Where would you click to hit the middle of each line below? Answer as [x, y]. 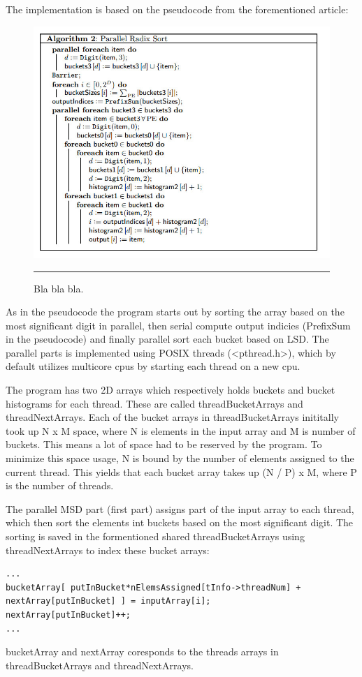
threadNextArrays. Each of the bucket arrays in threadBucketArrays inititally [172, 417]
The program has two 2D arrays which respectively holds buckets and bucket [171, 390]
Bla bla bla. [59, 288]
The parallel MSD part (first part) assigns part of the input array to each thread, [180, 508]
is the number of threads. [60, 485]
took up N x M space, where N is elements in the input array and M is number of [181, 430]
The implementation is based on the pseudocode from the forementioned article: [177, 9]
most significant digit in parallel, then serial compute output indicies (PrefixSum [178, 325]
